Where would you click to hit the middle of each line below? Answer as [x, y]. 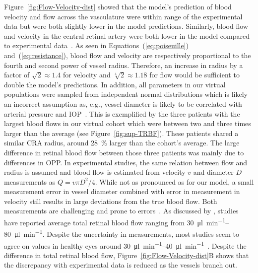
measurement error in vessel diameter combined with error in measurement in [122, 191]
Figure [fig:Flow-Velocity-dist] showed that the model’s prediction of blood [118, 6]
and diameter [213, 172]
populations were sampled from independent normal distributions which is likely [126, 94]
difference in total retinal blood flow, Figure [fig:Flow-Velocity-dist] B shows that [127, 255]
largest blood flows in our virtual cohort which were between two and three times [128, 123]
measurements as [30, 181]
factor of [17, 75]
